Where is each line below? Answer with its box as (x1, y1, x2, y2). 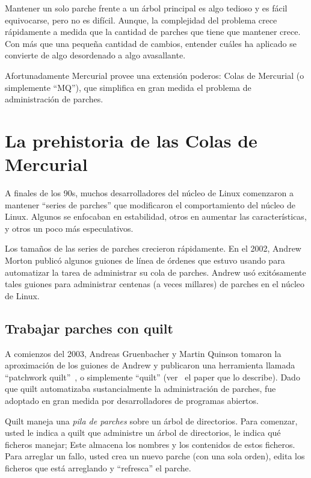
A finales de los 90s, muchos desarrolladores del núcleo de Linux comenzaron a (5, 187, 294, 199)
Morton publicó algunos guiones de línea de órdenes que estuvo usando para (5, 254, 285, 267)
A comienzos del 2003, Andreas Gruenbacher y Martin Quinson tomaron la (5, 347, 282, 359)
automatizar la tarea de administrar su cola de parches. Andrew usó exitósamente (5, 265, 306, 278)
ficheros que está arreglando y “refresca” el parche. (5, 461, 191, 474)
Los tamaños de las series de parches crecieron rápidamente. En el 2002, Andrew (5, 242, 301, 255)
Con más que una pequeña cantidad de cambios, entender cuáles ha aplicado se (5, 37, 297, 49)
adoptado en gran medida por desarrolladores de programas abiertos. (5, 394, 259, 406)
